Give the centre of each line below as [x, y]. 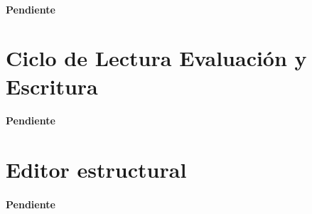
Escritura [52, 86]
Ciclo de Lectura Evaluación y [156, 58]
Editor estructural [96, 170]
